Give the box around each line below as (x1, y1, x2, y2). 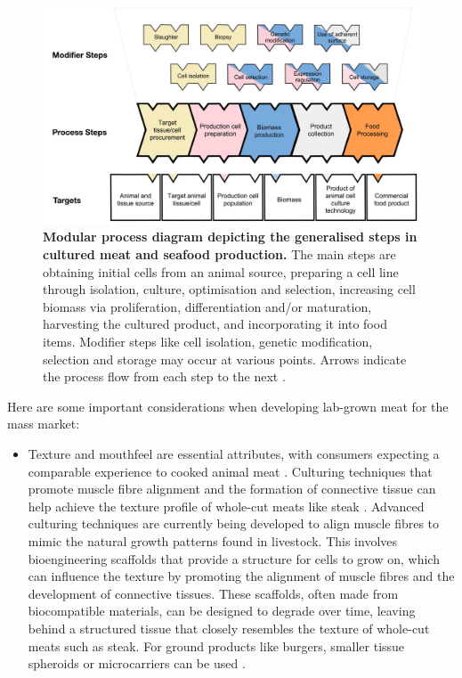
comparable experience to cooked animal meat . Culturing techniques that (28, 462, 433, 480)
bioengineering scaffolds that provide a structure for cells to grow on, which (28, 549, 440, 568)
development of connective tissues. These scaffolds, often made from (28, 584, 399, 602)
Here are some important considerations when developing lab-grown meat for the (7, 396, 449, 415)
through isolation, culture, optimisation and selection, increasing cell (43, 280, 416, 298)
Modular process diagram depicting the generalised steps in (43, 227, 417, 246)
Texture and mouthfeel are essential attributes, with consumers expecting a (28, 445, 440, 462)
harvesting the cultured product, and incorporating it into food (43, 314, 387, 333)
